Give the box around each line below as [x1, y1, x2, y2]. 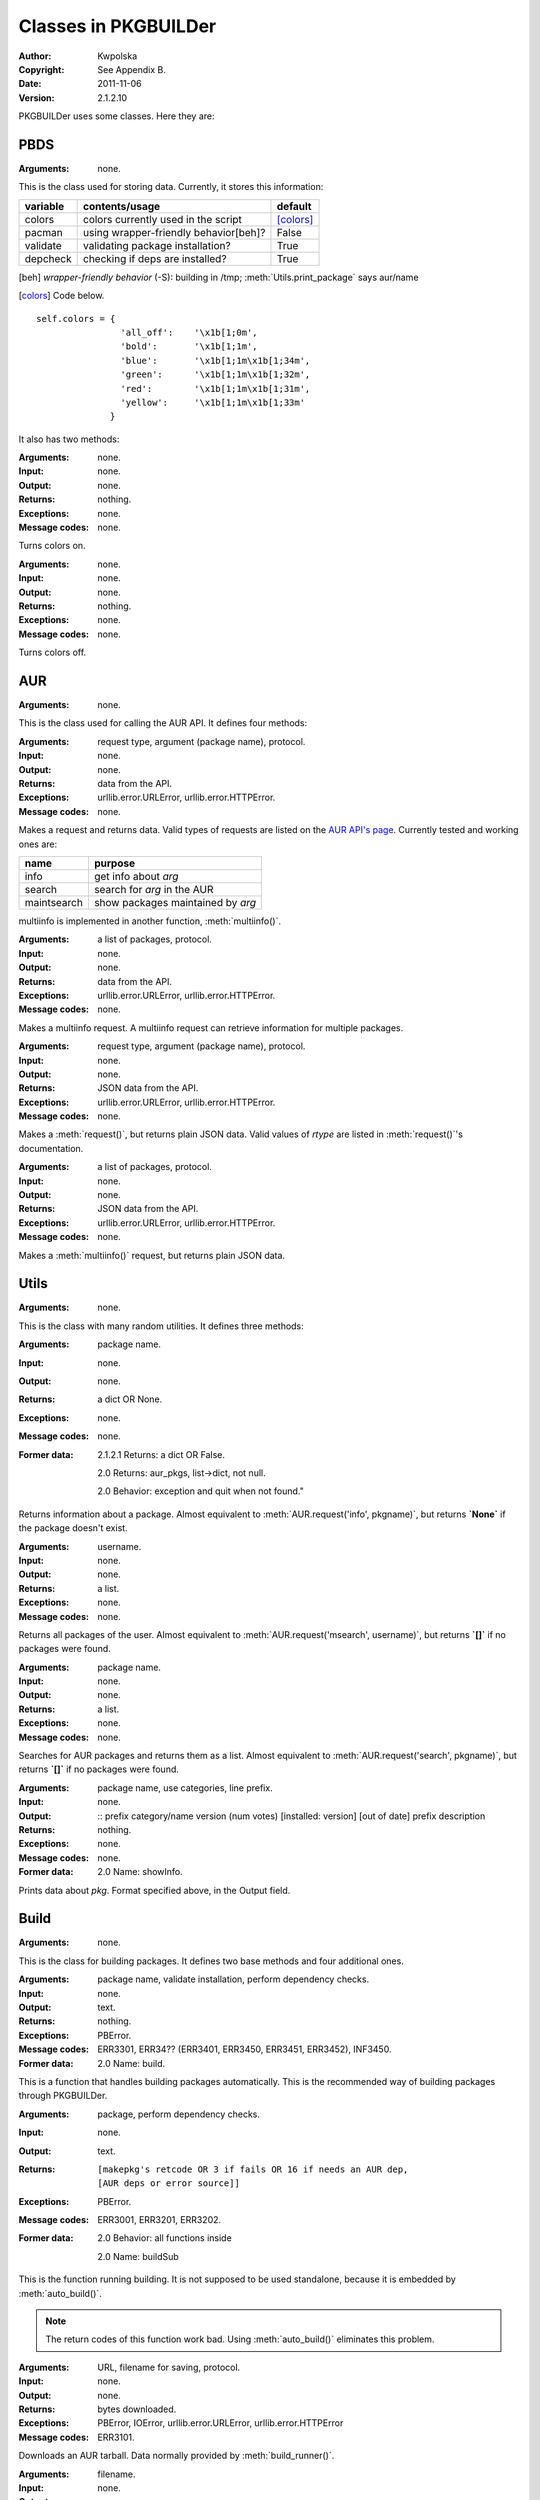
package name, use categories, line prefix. [97, 1781, 274, 1794]
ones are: [18, 838, 58, 850]
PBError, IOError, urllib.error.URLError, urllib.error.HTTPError [97, 2417, 344, 2429]
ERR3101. [97, 2431, 135, 2443]
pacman [24, 225, 64, 239]
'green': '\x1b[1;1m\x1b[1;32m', [120, 369, 311, 380]
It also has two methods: [18, 433, 120, 445]
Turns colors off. [18, 646, 87, 659]
